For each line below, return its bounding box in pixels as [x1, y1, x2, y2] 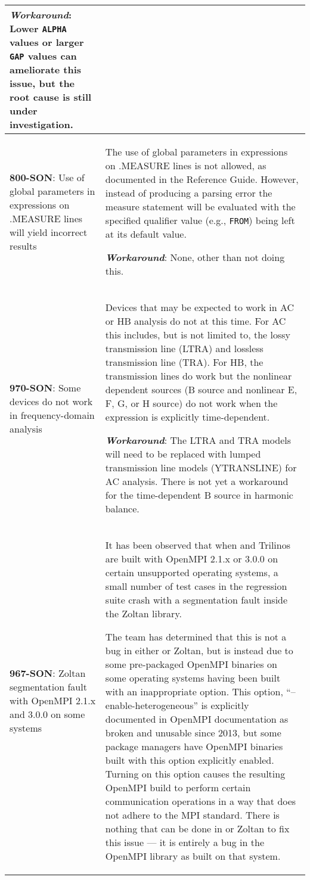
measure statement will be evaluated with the [105, 200, 296, 213]
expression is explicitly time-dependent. [105, 410, 270, 424]
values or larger [10, 35, 84, 49]
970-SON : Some [10, 380, 81, 394]
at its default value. [105, 227, 187, 241]
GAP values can [10, 49, 77, 63]
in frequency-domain [10, 408, 95, 422]
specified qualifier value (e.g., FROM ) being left [105, 213, 295, 227]
